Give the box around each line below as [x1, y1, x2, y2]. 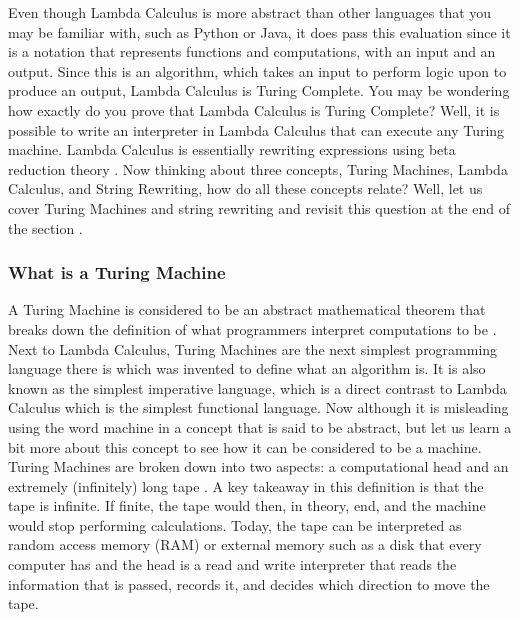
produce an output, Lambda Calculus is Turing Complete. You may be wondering [8, 80, 510, 101]
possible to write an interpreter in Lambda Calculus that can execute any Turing [8, 119, 505, 140]
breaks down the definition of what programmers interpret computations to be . [8, 318, 497, 339]
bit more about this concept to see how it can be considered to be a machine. [8, 436, 482, 457]
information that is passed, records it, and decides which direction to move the [8, 573, 490, 594]
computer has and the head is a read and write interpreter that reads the [8, 554, 457, 575]
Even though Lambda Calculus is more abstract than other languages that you [8, 2, 492, 22]
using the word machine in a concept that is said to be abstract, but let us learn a [8, 416, 512, 437]
